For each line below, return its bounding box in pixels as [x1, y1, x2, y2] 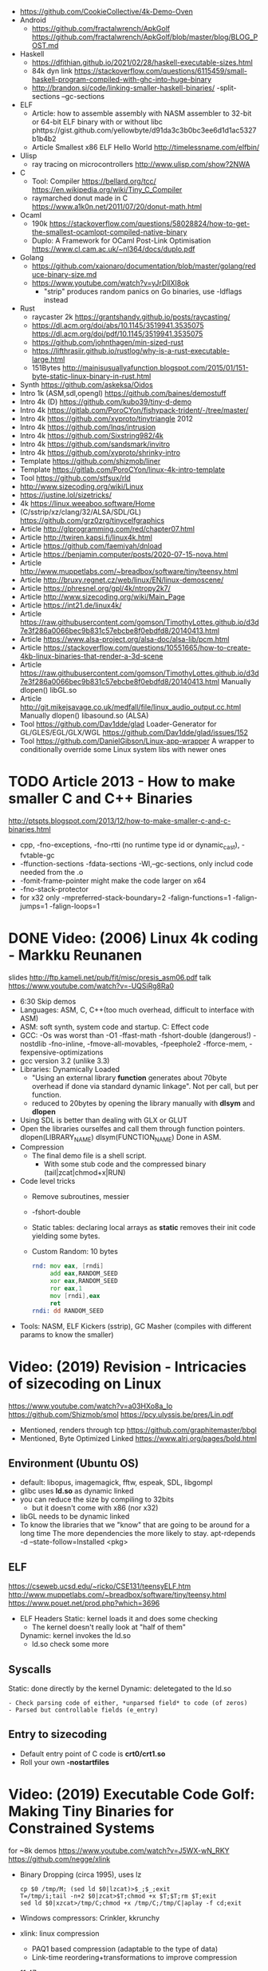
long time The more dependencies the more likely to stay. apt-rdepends [19, 1529, 256, 1538]
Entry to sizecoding [8, 1728, 108, 1741]
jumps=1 [19, 901, 48, 911]
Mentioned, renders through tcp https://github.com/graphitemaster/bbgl [19, 1425, 257, 1435]
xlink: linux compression [19, 1928, 100, 1938]
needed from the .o [19, 867, 84, 877]
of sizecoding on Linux [8, 1375, 162, 1392]
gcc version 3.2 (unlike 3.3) [19, 1055, 110, 1065]
